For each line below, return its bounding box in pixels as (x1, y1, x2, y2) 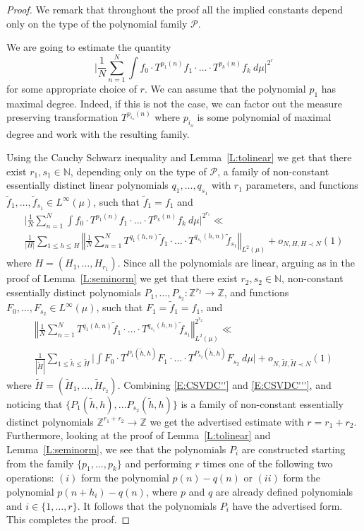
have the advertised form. (232, 498, 343, 513)
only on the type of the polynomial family (6, 16, 188, 30)
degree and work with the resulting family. (6, 126, 190, 141)
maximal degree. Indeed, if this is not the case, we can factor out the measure (6, 95, 342, 110)
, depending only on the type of (70, 163, 207, 178)
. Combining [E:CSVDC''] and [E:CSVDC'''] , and (117, 377, 332, 392)
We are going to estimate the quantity (6, 40, 171, 54)
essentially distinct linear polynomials (6, 177, 169, 192)
